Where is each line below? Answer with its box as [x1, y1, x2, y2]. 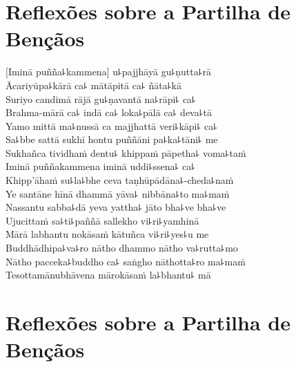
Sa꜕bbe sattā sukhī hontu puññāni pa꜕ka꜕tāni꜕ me [6, 132, 218, 147]
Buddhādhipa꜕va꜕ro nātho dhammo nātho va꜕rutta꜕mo [6, 241, 238, 255]
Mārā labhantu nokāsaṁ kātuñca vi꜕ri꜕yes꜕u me [6, 227, 209, 241]
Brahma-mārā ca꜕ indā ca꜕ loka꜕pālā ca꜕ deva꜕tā [6, 105, 213, 120]
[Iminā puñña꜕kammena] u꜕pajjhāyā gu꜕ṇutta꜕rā [6, 64, 212, 79]
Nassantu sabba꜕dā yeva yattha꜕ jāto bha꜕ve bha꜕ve [6, 200, 226, 214]
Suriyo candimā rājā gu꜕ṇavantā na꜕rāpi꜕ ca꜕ [6, 91, 196, 106]
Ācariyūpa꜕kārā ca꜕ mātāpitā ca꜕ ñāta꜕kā [6, 77, 181, 92]
